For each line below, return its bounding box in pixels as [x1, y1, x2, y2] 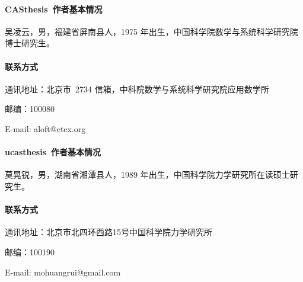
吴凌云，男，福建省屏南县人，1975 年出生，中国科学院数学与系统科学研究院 [5, 25, 298, 37]
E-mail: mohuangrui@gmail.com [5, 265, 121, 278]
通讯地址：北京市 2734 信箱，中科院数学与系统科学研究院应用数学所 [5, 82, 269, 95]
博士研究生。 [5, 37, 55, 49]
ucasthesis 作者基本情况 [5, 146, 101, 158]
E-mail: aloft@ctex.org [5, 122, 86, 134]
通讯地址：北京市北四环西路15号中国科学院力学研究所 [5, 226, 212, 238]
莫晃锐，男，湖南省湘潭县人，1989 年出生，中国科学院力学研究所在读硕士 [5, 168, 290, 181]
